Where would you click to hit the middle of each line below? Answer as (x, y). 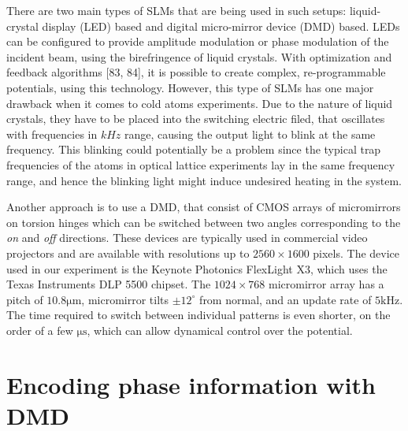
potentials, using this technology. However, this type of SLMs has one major (190, 87)
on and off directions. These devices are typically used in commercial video (187, 238)
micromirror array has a (326, 284)
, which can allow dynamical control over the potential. (220, 330)
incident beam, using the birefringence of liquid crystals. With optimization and (199, 56)
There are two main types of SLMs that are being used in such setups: (176, 10)
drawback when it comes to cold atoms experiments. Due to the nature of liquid (200, 103)
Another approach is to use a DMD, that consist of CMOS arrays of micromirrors (204, 207)
